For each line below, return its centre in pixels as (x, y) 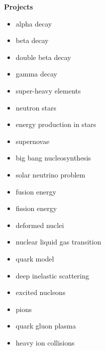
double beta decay (43, 57)
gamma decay (36, 74)
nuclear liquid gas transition (58, 242)
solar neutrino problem (51, 174)
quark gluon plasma (46, 326)
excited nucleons (41, 292)
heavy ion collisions (45, 342)
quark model (35, 258)
